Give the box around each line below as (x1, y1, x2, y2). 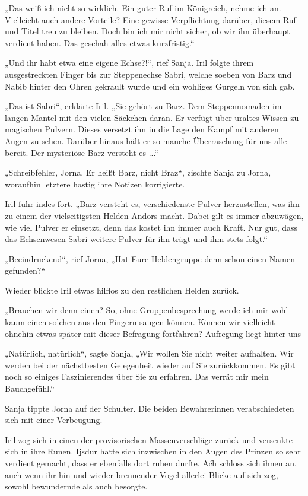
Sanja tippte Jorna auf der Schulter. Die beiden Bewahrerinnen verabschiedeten (5, 402, 294, 414)
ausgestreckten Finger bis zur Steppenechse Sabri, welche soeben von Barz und (5, 68, 292, 80)
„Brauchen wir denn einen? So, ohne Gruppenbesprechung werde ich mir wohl (5, 304, 288, 316)
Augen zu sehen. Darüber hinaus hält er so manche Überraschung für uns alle (5, 134, 287, 147)
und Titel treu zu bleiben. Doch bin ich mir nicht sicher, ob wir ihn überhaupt (5, 25, 290, 37)
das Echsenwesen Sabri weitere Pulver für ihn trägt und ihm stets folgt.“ (5, 233, 268, 245)
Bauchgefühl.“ (5, 382, 55, 395)
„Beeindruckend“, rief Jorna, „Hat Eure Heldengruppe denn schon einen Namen (5, 252, 295, 265)
